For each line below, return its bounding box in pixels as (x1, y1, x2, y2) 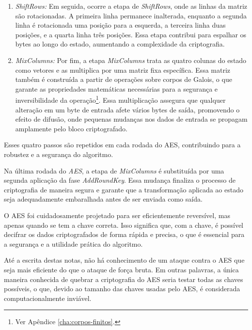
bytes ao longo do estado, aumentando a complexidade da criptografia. (15, 39, 225, 49)
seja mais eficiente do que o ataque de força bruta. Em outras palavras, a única (4, 264, 239, 274)
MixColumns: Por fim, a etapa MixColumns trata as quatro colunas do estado (15, 55, 247, 65)
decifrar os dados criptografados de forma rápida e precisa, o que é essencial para (4, 229, 245, 239)
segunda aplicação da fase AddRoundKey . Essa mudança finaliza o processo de (4, 175, 236, 185)
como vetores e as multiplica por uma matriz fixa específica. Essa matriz (15, 64, 231, 75)
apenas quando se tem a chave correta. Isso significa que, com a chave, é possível (4, 220, 244, 230)
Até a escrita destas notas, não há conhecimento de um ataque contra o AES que (4, 255, 245, 265)
